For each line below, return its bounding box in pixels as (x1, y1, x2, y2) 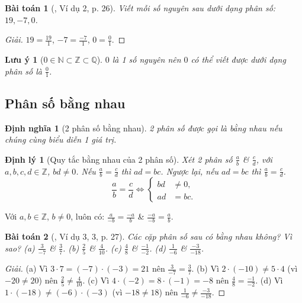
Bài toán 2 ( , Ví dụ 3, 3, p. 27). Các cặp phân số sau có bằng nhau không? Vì (5, 230, 293, 243)
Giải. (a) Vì (5, 262, 48, 275)
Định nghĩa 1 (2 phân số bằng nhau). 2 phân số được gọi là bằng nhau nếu (5, 121, 282, 134)
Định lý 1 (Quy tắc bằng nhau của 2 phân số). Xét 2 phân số (5, 153, 233, 165)
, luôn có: (70, 210, 105, 223)
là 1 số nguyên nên (112, 53, 181, 66)
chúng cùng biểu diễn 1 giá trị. (5, 133, 117, 146)
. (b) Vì (191, 262, 219, 275)
